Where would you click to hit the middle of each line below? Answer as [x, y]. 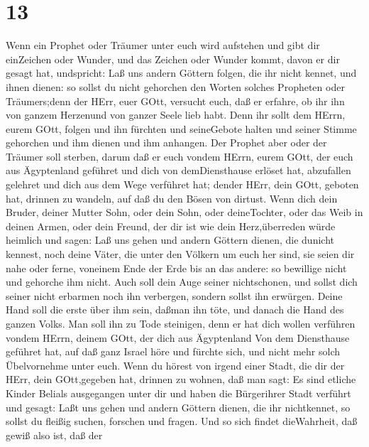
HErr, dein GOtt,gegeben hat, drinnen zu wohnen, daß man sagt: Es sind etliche [181, 379]
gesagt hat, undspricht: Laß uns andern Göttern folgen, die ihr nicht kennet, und [181, 73]
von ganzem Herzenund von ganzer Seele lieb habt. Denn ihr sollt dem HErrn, [176, 115]
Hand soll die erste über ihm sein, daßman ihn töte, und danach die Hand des [175, 309]
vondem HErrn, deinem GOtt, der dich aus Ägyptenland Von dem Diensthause [178, 337]
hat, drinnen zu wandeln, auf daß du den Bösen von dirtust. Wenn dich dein [172, 198]
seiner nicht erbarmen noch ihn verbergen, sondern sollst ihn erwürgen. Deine [174, 295]
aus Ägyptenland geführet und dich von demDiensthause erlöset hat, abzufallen [178, 170]
